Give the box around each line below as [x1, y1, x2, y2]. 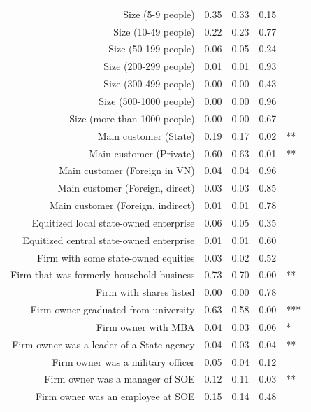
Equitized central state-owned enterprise [22, 232, 195, 247]
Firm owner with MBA [96, 319, 195, 334]
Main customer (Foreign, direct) [57, 180, 195, 195]
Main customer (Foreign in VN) [59, 163, 195, 178]
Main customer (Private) [89, 145, 195, 160]
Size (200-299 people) [103, 59, 195, 73]
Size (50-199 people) [108, 41, 195, 56]
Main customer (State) [97, 128, 195, 143]
